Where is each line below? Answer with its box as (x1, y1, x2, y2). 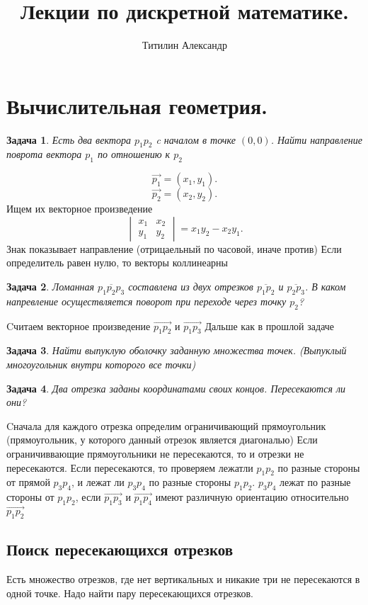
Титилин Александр (142, 38, 227, 52)
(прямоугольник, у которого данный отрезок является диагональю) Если (6, 432, 318, 447)
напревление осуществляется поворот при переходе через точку (6, 293, 287, 308)
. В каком (304, 279, 346, 294)
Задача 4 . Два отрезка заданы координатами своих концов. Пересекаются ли (6, 380, 346, 395)
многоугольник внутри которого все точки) (6, 357, 196, 372)
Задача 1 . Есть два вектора (6, 132, 131, 147)
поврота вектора (6, 147, 82, 162)
